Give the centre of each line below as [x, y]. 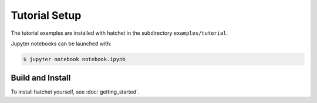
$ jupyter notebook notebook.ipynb [74, 59]
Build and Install [41, 78]
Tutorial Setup [46, 15]
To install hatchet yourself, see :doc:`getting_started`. [75, 92]
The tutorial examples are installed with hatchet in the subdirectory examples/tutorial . [119, 33]
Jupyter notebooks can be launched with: [61, 44]
